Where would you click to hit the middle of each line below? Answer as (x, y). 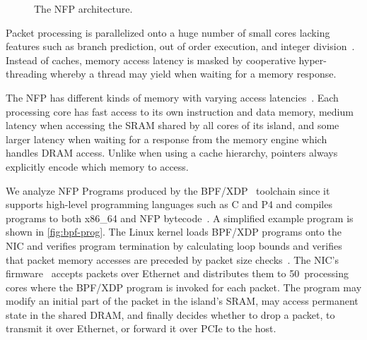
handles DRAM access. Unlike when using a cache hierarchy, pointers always (172, 153)
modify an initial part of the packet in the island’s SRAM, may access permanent (182, 301)
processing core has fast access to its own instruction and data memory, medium (180, 111)
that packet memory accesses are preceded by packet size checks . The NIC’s (172, 259)
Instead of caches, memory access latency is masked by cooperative (151, 60)
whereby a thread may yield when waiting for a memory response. (193, 74)
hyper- (313, 60)
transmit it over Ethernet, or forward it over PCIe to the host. (141, 328)
